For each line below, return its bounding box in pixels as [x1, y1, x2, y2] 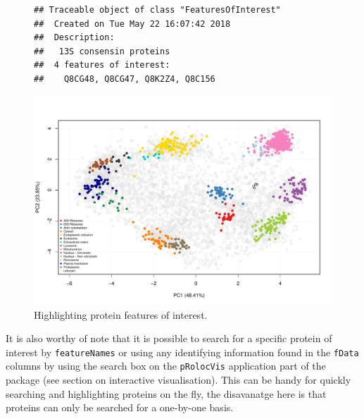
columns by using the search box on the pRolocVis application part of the [6, 358, 326, 373]
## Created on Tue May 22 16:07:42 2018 [34, 18, 231, 29]
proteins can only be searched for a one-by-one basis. [6, 400, 234, 415]
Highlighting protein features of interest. [34, 307, 208, 322]
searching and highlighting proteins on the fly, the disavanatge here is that [6, 386, 327, 401]
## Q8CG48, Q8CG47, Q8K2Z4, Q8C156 [34, 73, 215, 84]
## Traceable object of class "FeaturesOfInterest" [34, 5, 281, 15]
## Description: [34, 32, 115, 43]
